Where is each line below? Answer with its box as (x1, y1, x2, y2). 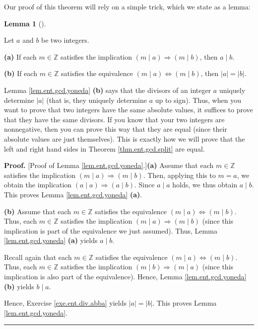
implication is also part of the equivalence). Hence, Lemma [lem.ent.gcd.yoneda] (4, 271, 247, 282)
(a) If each (4, 51, 37, 62)
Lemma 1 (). (4, 18, 46, 28)
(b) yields (4, 281, 34, 291)
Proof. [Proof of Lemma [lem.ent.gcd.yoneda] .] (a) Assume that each (4, 160, 214, 170)
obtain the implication (4, 179, 72, 190)
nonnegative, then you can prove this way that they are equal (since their (4, 124, 227, 134)
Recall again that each (4, 251, 72, 262)
